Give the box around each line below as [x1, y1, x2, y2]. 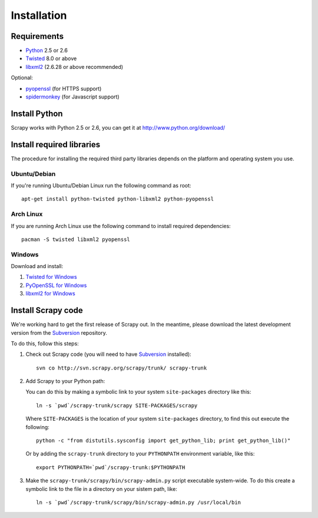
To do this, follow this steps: [11, 339, 79, 347]
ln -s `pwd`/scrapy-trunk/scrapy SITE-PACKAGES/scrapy [36, 402, 198, 409]
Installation [11, 9, 67, 22]
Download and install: [11, 263, 64, 270]
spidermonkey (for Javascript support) [25, 93, 120, 100]
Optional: [11, 74, 34, 81]
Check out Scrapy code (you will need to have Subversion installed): [25, 351, 191, 358]
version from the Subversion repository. [11, 329, 107, 336]
